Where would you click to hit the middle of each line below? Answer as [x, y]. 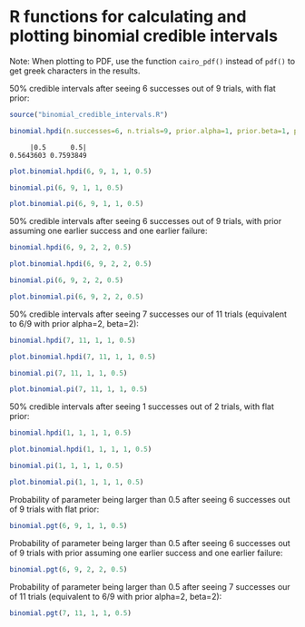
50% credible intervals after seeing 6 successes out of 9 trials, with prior [146, 221]
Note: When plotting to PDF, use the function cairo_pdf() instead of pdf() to [152, 61]
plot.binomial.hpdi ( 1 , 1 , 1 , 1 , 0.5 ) [81, 450]
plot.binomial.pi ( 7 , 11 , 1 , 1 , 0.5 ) [79, 389]
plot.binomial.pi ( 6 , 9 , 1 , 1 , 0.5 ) [77, 204]
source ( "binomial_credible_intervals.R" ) [89, 114]
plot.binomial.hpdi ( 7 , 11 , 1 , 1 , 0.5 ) [83, 357]
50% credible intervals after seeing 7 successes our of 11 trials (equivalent [148, 314]
